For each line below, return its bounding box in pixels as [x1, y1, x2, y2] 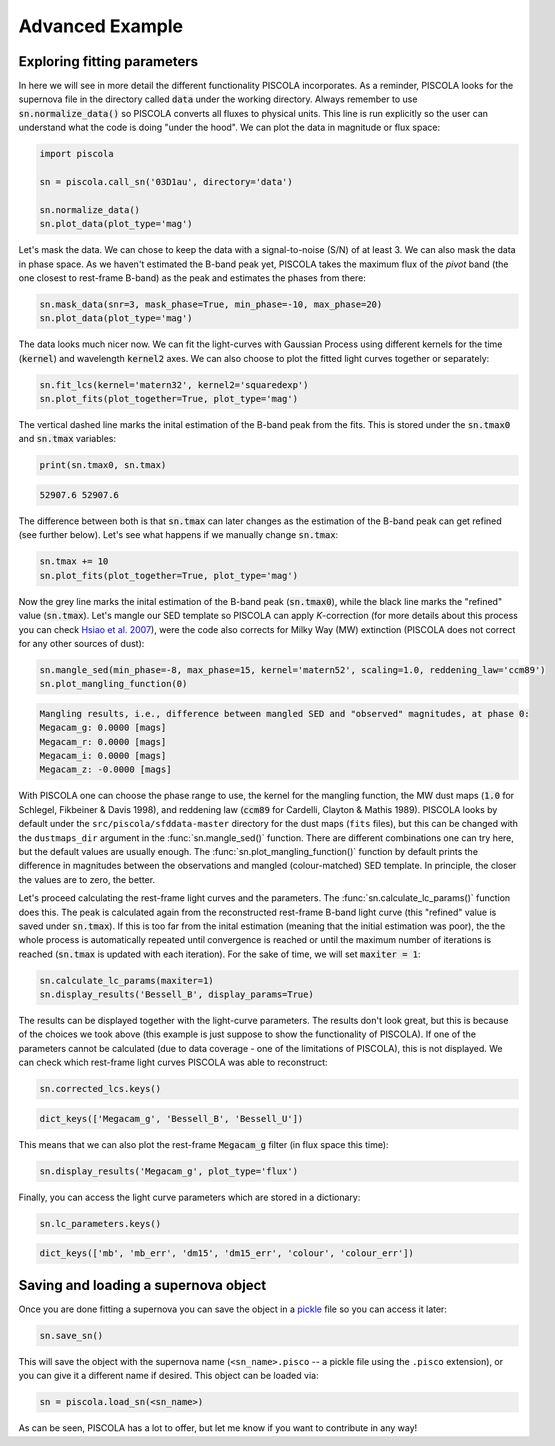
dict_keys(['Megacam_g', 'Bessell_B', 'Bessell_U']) [39, 1113, 304, 1124]
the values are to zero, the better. [18, 873, 155, 885]
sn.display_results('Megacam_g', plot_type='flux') [39, 1165, 299, 1177]
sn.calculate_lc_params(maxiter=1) [39, 975, 214, 986]
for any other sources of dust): [18, 637, 145, 649]
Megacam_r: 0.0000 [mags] [39, 736, 167, 747]
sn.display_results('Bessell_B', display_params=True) [39, 989, 314, 1000]
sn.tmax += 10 [39, 556, 109, 567]
